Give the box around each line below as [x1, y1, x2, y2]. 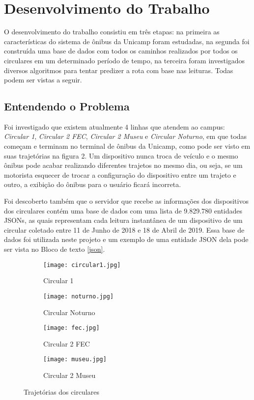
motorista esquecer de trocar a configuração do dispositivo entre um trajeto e [4, 169, 236, 180]
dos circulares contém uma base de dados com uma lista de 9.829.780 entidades [4, 205, 243, 215]
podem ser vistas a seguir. [4, 75, 82, 85]
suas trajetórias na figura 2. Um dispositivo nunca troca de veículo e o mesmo [4, 150, 238, 160]
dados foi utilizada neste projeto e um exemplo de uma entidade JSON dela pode [4, 234, 249, 244]
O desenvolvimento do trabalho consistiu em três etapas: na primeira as [4, 27, 220, 37]
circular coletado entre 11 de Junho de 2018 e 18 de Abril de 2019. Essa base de [4, 224, 245, 235]
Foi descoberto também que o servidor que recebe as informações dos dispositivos [4, 196, 249, 206]
